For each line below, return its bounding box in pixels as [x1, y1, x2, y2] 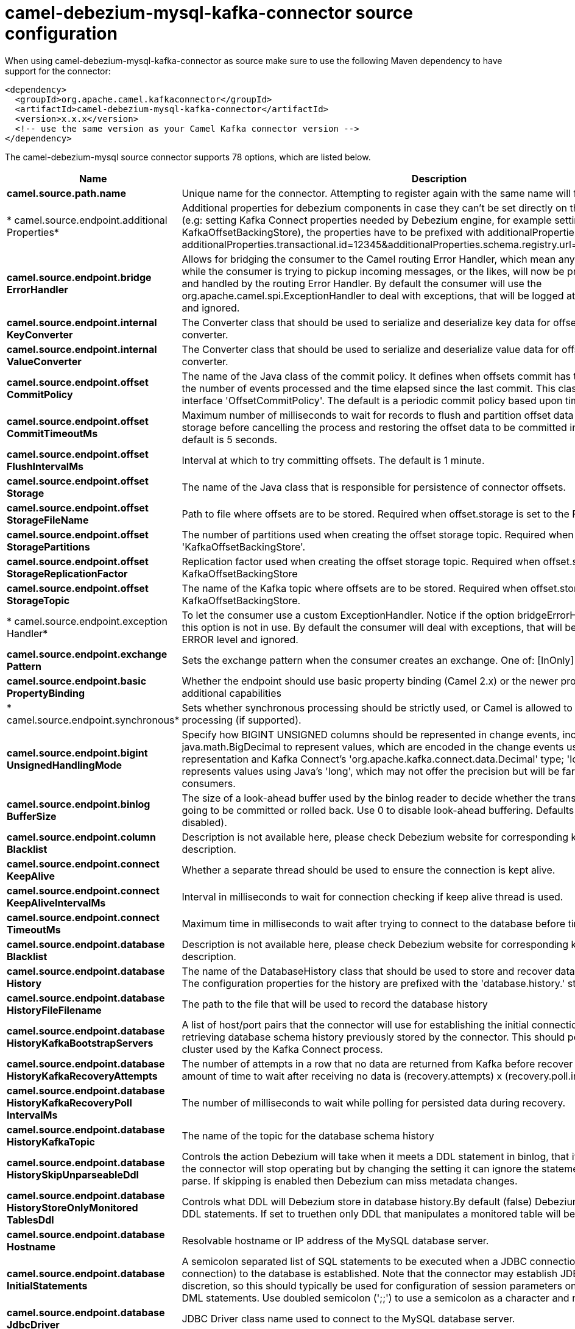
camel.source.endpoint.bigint [7, 746, 148, 759]
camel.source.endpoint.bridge [7, 271, 152, 283]
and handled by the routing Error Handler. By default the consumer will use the [182, 277, 542, 290]
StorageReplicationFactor [7, 567, 128, 580]
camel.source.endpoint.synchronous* [7, 713, 180, 726]
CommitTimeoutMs [7, 427, 98, 440]
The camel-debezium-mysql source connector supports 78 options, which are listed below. [5, 151, 371, 162]
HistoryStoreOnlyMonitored [7, 1201, 138, 1214]
